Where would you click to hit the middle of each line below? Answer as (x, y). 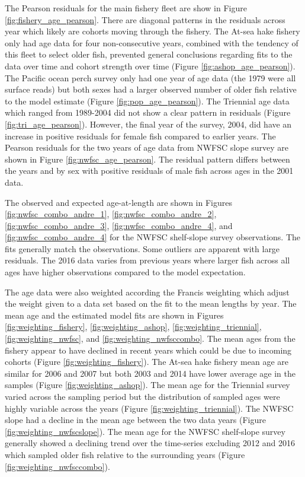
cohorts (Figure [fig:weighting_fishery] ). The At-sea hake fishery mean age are (147, 362)
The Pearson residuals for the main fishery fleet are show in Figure (126, 8)
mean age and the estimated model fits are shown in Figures (114, 315)
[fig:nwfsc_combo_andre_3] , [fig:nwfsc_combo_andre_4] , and (119, 225)
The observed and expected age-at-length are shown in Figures (118, 202)
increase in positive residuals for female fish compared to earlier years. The (140, 136)
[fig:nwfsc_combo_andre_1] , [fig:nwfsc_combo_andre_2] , (111, 214)
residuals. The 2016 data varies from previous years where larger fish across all (147, 260)
